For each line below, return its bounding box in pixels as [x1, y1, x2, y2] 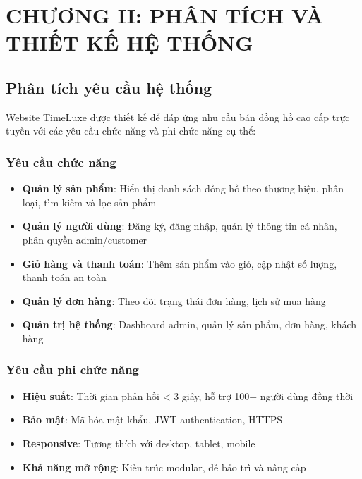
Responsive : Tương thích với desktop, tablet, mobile [22, 435, 255, 450]
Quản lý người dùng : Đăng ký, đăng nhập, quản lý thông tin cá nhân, [22, 218, 337, 233]
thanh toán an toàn [22, 270, 107, 285]
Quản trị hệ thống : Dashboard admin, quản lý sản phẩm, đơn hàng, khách [22, 317, 357, 332]
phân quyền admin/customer [22, 232, 147, 247]
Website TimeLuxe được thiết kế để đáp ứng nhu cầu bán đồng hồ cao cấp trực [6, 109, 350, 124]
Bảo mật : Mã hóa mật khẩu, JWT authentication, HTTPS [22, 412, 283, 427]
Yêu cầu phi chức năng [6, 361, 139, 378]
